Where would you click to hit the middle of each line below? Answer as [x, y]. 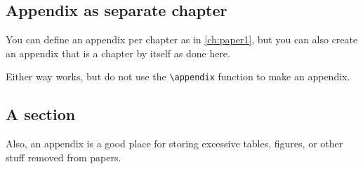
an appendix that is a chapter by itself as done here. [118, 53]
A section [41, 114]
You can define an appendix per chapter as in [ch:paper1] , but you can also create [182, 39]
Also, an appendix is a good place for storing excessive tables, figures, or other [174, 144]
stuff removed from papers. [64, 157]
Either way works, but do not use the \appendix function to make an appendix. [178, 76]
